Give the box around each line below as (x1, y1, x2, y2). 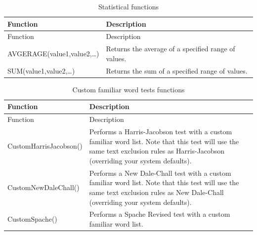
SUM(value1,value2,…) (7, 65, 75, 76)
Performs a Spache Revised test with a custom (89, 209, 230, 219)
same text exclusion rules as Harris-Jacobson (89, 146, 225, 156)
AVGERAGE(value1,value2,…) (7, 48, 99, 59)
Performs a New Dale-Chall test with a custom (89, 167, 231, 178)
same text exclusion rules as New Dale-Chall (89, 187, 224, 197)
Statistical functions (98, 1, 159, 11)
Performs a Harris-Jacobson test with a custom (89, 126, 232, 137)
